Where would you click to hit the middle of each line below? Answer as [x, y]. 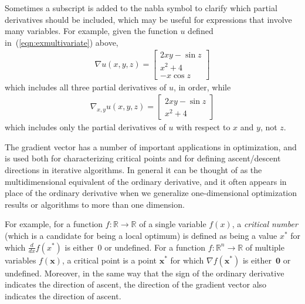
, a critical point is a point [109, 260]
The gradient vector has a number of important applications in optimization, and [151, 146]
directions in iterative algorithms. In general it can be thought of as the [133, 170]
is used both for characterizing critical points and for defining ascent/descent [143, 158]
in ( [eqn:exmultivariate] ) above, [62, 42]
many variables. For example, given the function [91, 31]
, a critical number [265, 224]
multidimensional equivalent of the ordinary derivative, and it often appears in [146, 181]
